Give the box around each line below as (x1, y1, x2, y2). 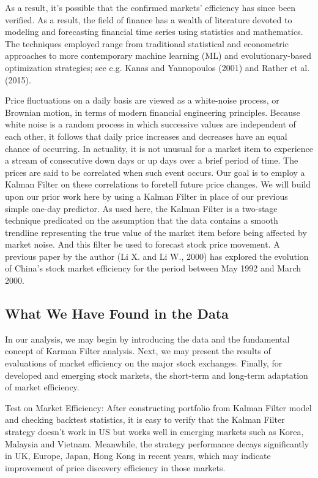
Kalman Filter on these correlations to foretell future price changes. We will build (5, 178, 311, 191)
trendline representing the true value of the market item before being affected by (5, 226, 307, 238)
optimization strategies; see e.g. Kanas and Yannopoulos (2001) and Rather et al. (5, 61, 310, 74)
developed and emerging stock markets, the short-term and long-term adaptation (5, 368, 308, 381)
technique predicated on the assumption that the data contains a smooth (5, 214, 278, 227)
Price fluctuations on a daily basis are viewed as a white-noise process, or (5, 94, 279, 107)
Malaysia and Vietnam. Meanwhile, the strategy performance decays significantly (5, 437, 309, 450)
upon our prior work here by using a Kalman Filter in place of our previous (5, 189, 288, 202)
